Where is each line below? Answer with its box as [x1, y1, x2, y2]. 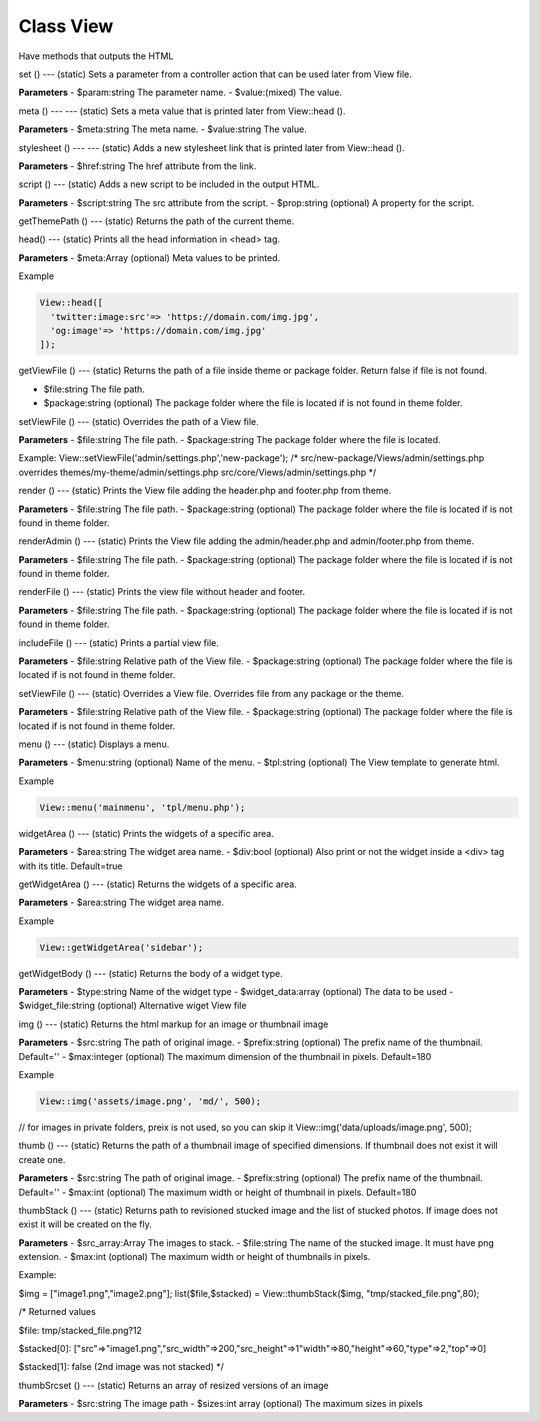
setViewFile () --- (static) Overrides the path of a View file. [18, 415, 259, 427]
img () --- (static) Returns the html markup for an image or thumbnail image [18, 1018, 329, 1030]
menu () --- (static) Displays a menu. [18, 738, 170, 750]
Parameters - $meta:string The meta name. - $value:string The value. [18, 123, 307, 135]
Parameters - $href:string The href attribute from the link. [18, 160, 257, 172]
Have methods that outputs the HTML [18, 50, 174, 62]
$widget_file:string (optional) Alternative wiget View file [18, 1000, 247, 1012]
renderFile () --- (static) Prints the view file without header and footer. [18, 586, 305, 598]
